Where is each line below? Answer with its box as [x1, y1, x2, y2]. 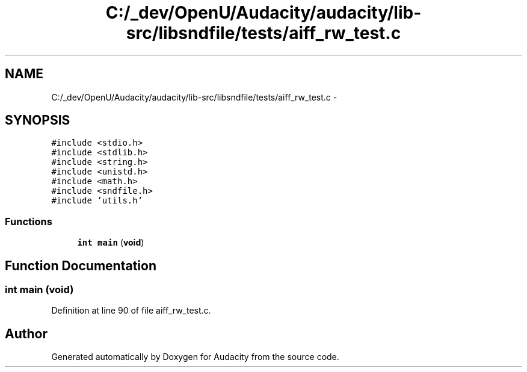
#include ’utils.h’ [51, 196, 143, 206]
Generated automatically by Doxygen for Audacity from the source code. [51, 352, 339, 362]
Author [5, 326, 48, 341]
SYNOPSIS [5, 113, 70, 128]
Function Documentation [5, 258, 156, 273]
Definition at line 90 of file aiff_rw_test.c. [51, 305, 211, 316]
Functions [5, 215, 52, 228]
